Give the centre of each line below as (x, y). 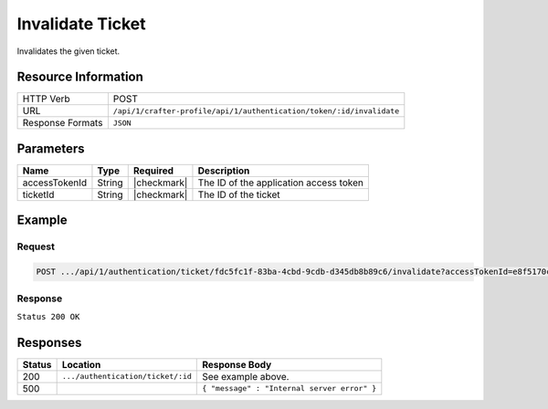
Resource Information (80, 77)
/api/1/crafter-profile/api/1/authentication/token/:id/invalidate (256, 111)
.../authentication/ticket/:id (126, 377)
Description (224, 171)
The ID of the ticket (239, 194)
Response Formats (63, 123)
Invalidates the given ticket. (68, 51)
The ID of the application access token (281, 183)
